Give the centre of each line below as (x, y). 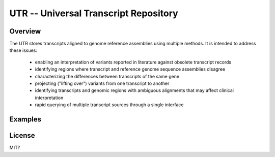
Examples (25, 119)
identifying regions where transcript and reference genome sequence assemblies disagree (130, 69)
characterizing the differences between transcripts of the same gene (107, 76)
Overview (25, 31)
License (22, 135)
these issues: (23, 50)
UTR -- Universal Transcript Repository (94, 13)
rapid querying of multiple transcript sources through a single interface (109, 105)
